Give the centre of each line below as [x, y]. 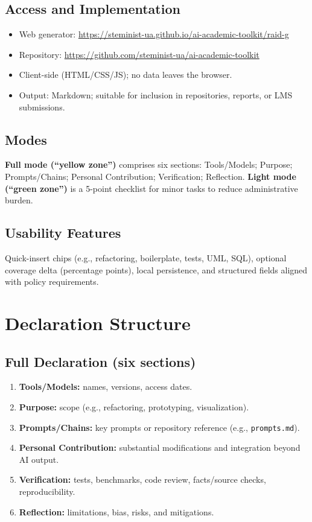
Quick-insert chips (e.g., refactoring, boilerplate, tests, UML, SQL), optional [146, 257]
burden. [19, 200]
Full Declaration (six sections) [100, 361]
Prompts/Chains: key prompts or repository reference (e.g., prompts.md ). [159, 427]
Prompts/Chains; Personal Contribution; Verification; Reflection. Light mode [151, 176]
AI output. [39, 459]
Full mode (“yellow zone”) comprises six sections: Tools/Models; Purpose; [149, 164]
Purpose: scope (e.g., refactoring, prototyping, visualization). [134, 406]
